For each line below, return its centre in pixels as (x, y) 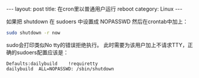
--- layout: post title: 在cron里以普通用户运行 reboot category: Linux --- (94, 9)
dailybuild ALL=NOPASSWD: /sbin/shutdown (60, 69)
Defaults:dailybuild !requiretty (52, 64)
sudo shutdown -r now (33, 33)
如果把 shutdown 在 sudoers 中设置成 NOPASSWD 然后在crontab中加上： (97, 21)
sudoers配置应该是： (43, 52)
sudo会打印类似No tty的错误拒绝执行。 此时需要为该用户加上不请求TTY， (97, 45)
